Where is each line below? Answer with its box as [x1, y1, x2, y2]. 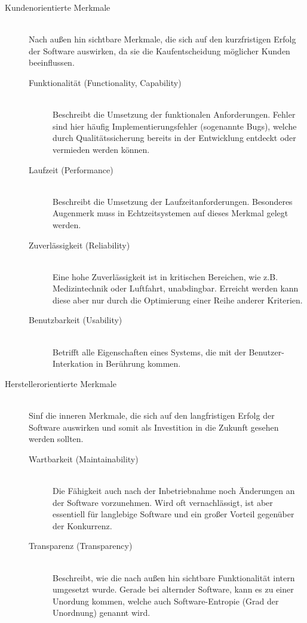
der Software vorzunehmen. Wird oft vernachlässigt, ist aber [53, 496, 273, 508]
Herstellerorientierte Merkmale [5, 377, 116, 389]
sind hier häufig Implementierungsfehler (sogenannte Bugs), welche [53, 119, 297, 132]
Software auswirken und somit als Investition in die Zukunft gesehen [29, 421, 279, 433]
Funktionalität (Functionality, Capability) [29, 76, 182, 88]
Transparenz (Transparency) [29, 539, 133, 552]
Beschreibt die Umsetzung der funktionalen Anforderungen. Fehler [53, 108, 296, 121]
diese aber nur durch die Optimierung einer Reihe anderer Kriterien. [53, 293, 303, 306]
